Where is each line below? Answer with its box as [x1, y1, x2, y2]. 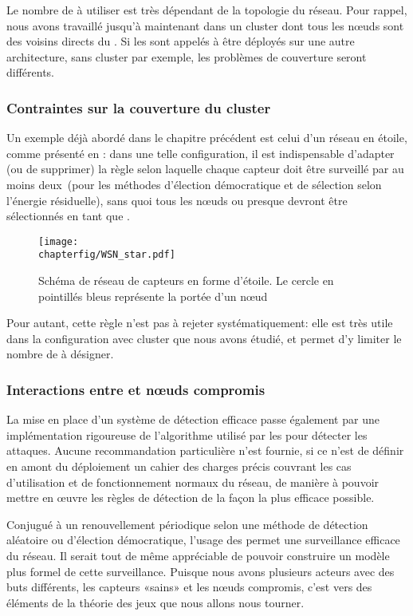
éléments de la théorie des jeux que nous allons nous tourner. [6, 594, 305, 610]
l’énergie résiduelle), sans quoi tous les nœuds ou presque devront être [6, 192, 348, 208]
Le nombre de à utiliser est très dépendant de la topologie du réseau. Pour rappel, [6, 2, 407, 18]
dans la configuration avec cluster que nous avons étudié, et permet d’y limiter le [6, 330, 402, 346]
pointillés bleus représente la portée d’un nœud [38, 287, 268, 304]
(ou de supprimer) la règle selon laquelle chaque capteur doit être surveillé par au [6, 160, 404, 177]
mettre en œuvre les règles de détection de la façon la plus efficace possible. [6, 489, 375, 506]
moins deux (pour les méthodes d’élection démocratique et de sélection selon [6, 176, 382, 192]
